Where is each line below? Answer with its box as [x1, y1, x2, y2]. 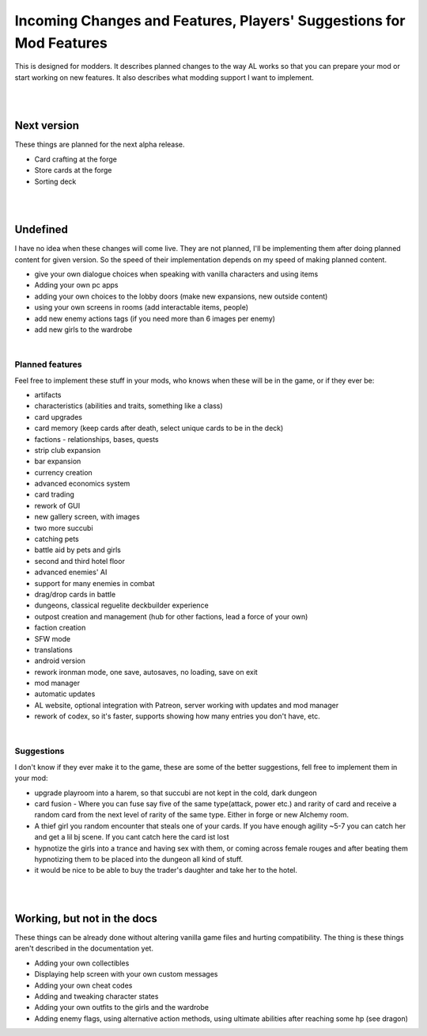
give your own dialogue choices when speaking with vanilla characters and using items [34, 269, 319, 279]
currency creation [34, 467, 93, 477]
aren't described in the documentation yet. [14, 943, 154, 954]
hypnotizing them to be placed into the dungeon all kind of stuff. [34, 854, 244, 863]
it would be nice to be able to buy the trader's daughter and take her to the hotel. [34, 866, 298, 875]
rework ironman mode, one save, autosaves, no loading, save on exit [34, 667, 259, 676]
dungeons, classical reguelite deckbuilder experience [34, 600, 209, 610]
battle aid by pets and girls [34, 545, 122, 554]
